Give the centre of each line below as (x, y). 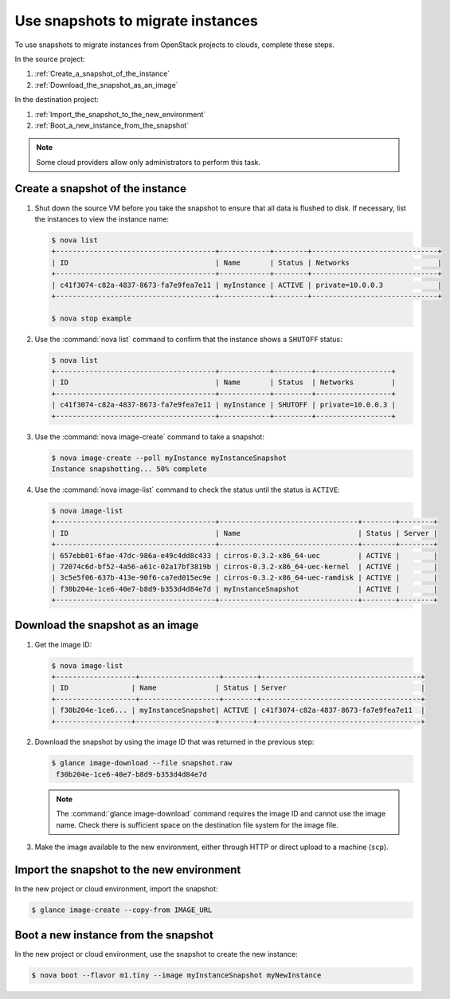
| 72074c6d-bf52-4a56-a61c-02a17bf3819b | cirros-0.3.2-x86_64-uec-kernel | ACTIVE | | (245, 566)
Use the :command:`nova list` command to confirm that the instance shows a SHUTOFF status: (188, 339)
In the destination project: (57, 100)
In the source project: (50, 59)
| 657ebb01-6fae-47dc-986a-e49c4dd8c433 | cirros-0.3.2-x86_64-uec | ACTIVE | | (245, 555)
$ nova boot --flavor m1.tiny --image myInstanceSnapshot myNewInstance (176, 975)
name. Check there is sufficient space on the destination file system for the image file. (197, 824)
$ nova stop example (91, 318)
